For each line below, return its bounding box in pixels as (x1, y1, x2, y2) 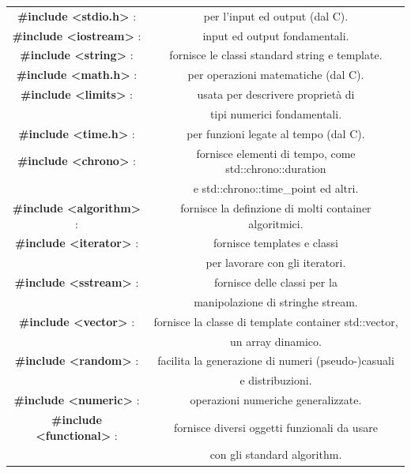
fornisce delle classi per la (214, 274, 337, 291)
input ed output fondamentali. (202, 27, 349, 43)
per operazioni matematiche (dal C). (187, 66, 364, 83)
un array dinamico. (229, 332, 322, 349)
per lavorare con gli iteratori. (205, 254, 346, 271)
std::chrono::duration (225, 160, 326, 177)
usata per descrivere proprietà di (197, 86, 355, 103)
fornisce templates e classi (213, 235, 338, 251)
